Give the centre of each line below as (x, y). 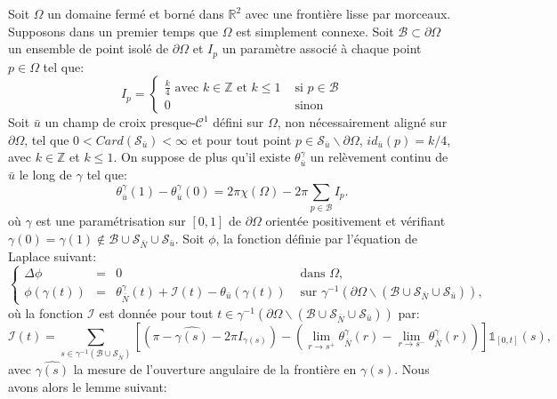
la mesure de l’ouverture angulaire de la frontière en (215, 369)
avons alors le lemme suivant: (88, 387)
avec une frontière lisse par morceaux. (348, 13)
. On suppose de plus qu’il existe (202, 157)
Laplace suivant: (52, 255)
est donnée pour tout (156, 312)
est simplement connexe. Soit (315, 31)
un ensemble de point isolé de (89, 48)
